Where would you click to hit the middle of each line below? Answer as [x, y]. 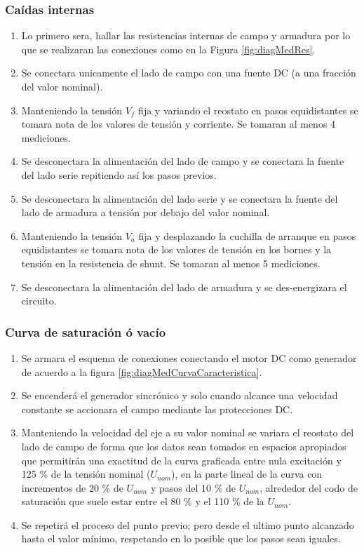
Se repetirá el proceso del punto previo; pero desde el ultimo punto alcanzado [188, 524]
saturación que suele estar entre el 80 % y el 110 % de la [143, 501]
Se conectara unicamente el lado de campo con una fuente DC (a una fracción [189, 73]
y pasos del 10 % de [193, 487]
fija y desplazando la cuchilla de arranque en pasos [247, 235]
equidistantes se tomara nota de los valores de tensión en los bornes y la [176, 249]
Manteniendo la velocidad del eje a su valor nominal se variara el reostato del [188, 432]
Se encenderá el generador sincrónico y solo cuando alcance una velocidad [180, 395]
